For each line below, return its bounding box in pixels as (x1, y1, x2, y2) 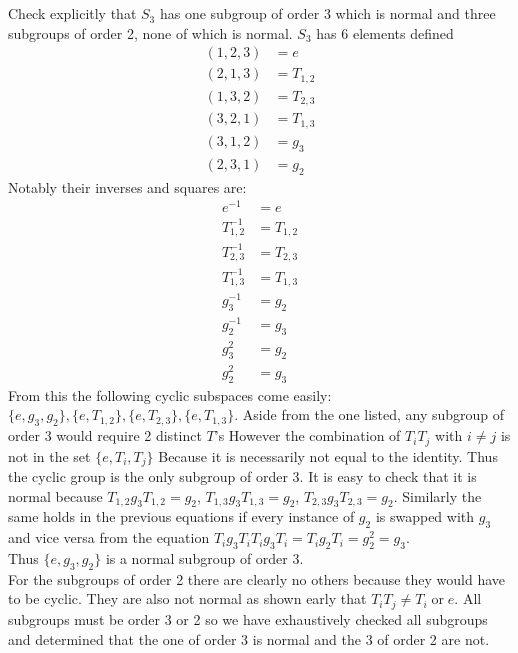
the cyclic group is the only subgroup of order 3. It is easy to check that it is (8, 466, 477, 487)
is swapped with (375, 506, 475, 527)
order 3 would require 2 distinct (8, 425, 202, 446)
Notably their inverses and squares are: (8, 176, 247, 197)
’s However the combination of (214, 425, 401, 446)
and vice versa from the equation (8, 527, 210, 548)
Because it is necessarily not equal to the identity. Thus (158, 445, 498, 466)
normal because (8, 485, 103, 506)
